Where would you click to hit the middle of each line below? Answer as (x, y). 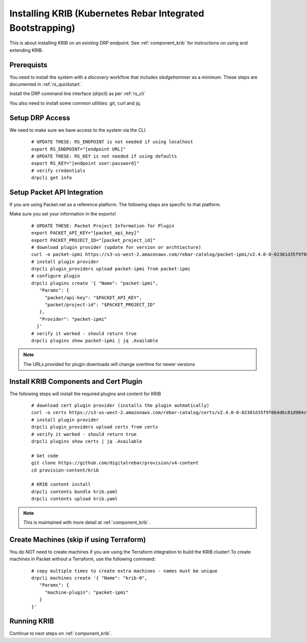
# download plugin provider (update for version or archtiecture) (116, 247)
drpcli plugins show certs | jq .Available (87, 442)
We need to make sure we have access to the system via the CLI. (78, 130)
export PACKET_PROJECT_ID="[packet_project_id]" (93, 240)
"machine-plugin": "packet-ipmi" (87, 592)
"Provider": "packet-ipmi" (73, 319)
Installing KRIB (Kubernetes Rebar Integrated (107, 13)
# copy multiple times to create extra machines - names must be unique (124, 571)
